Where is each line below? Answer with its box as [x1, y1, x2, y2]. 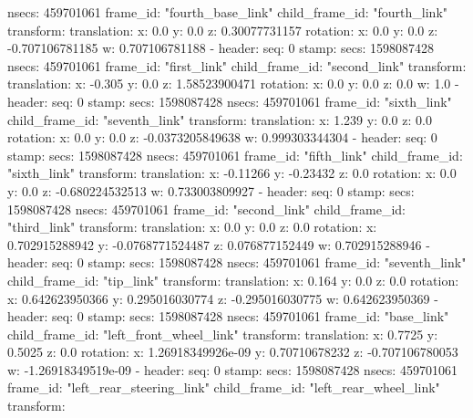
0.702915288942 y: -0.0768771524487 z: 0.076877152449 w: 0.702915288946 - [7, 235, 430, 254]
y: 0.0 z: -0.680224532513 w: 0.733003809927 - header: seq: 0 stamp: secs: [7, 181, 415, 200]
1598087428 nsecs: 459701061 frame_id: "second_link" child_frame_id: [7, 199, 406, 218]
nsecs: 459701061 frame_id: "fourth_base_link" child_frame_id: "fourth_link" [7, 3, 448, 21]
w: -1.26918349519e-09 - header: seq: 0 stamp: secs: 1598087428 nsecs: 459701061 [7, 360, 458, 379]
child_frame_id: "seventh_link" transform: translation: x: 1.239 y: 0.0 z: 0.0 [7, 110, 432, 129]
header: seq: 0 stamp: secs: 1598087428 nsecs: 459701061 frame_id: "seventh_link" [7, 253, 467, 272]
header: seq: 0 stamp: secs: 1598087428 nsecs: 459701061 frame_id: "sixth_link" [7, 91, 452, 110]
